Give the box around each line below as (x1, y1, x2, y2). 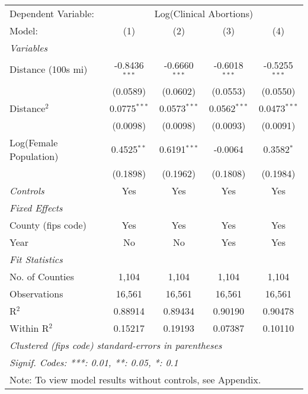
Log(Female (9, 135, 58, 149)
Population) (9, 149, 59, 163)
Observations (9, 286, 63, 300)
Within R (9, 321, 49, 335)
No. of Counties (9, 269, 74, 283)
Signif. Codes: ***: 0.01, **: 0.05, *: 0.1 (9, 355, 178, 369)
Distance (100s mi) (9, 62, 88, 76)
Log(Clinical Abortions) (154, 7, 254, 20)
